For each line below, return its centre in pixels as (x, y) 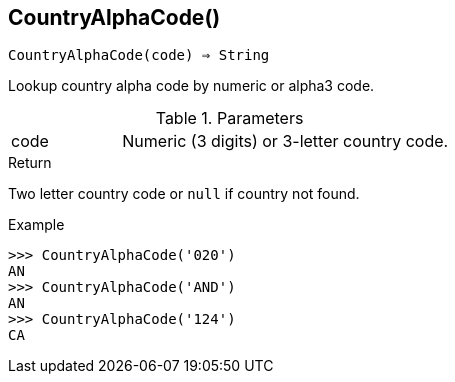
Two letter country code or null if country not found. (184, 194)
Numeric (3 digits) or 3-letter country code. (285, 141)
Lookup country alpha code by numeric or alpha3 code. (191, 86)
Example (36, 225)
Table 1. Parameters (229, 118)
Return (30, 163)
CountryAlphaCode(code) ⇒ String (139, 55)
